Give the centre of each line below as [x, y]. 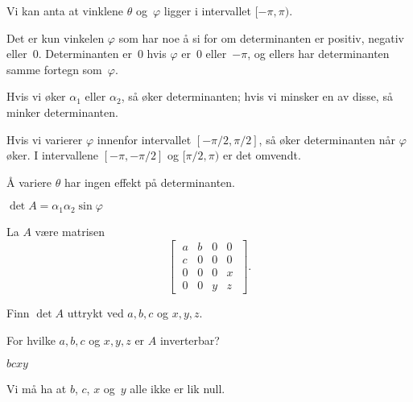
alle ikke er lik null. [178, 389]
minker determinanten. [62, 112]
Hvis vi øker [36, 96]
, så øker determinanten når [327, 139]
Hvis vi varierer [45, 139]
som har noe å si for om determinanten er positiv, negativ [261, 37]
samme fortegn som [54, 69]
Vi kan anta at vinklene [65, 10]
